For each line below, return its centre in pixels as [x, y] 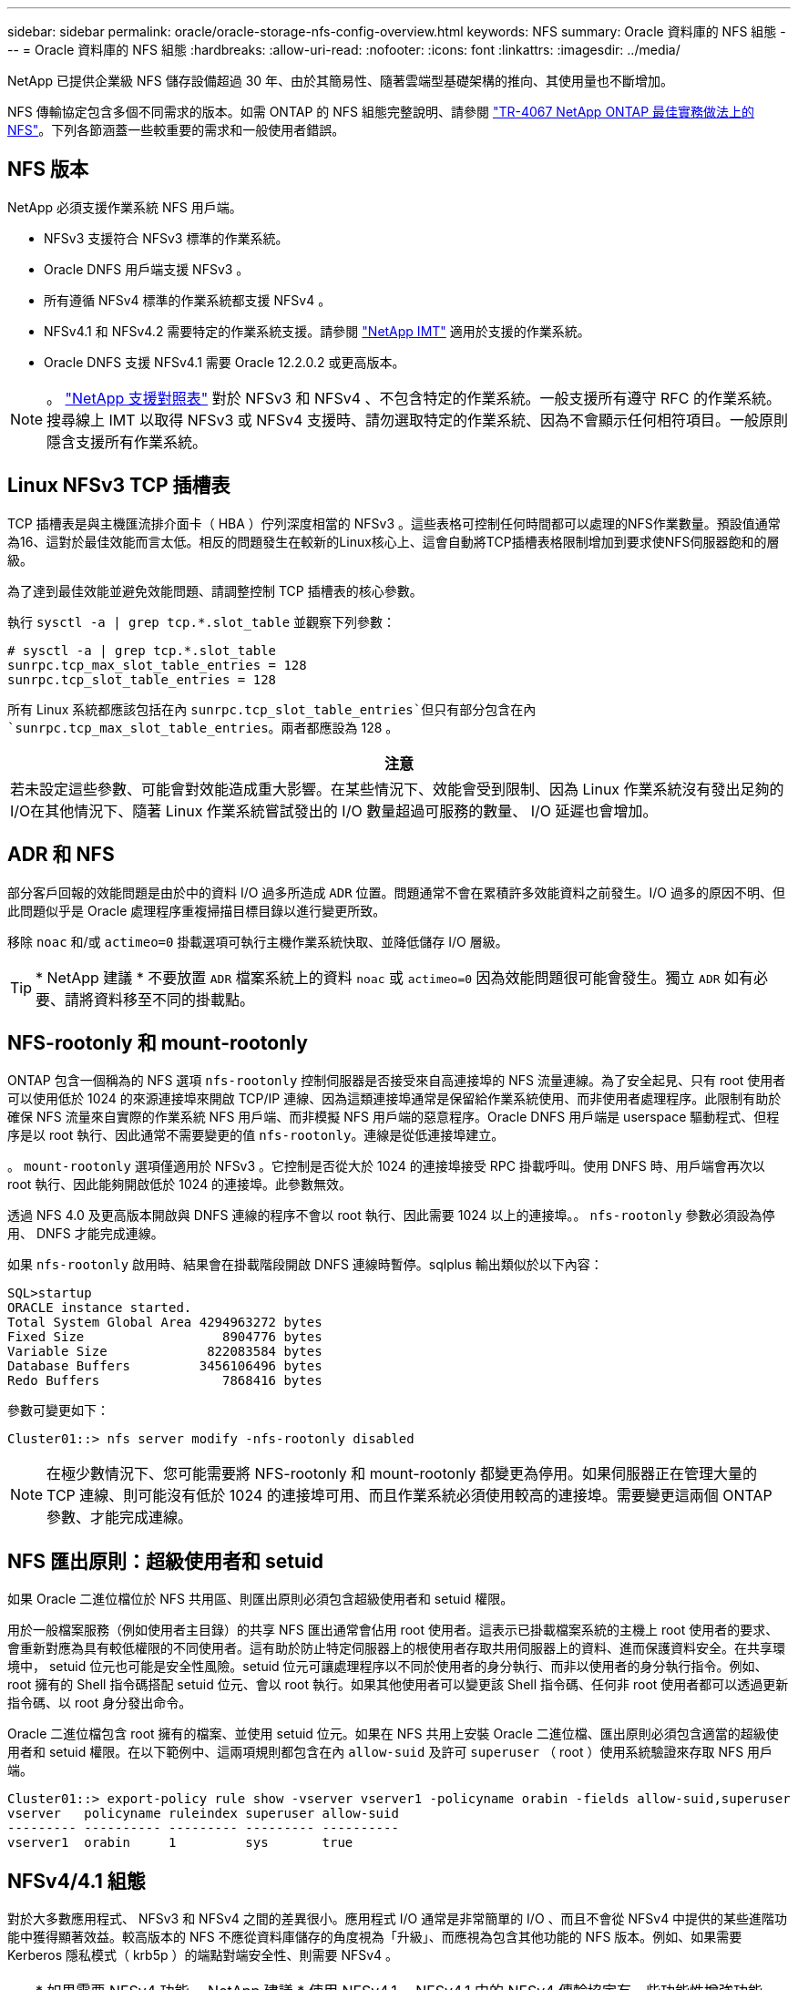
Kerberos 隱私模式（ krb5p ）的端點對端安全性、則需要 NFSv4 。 [203, 1955]
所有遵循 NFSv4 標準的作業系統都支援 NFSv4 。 [188, 300]
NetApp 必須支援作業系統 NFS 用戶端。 [125, 207]
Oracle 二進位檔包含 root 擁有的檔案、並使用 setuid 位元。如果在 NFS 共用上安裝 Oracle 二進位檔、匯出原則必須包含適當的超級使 [393, 1734]
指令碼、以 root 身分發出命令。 [100, 1703]
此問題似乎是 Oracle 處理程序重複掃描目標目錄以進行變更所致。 [197, 910]
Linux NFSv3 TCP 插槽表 [119, 486]
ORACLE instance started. [100, 1308]
